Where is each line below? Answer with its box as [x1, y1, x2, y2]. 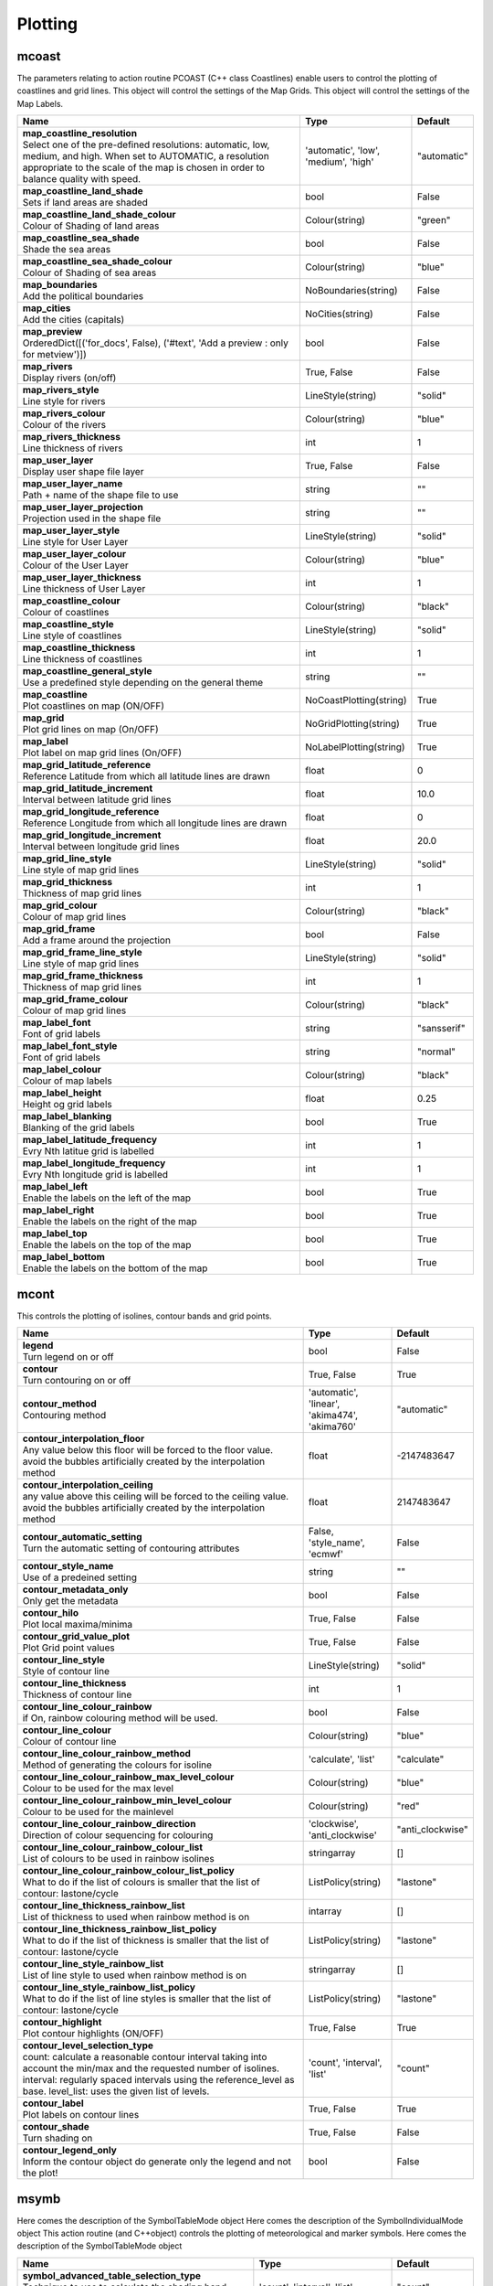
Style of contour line [22, 1665, 110, 1678]
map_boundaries [22, 279, 98, 292]
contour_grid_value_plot [22, 1630, 131, 1643]
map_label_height [22, 1086, 102, 1099]
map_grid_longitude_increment [22, 828, 162, 841]
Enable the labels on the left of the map [22, 1191, 192, 1204]
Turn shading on [22, 2131, 93, 2144]
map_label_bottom [22, 1251, 105, 1264]
